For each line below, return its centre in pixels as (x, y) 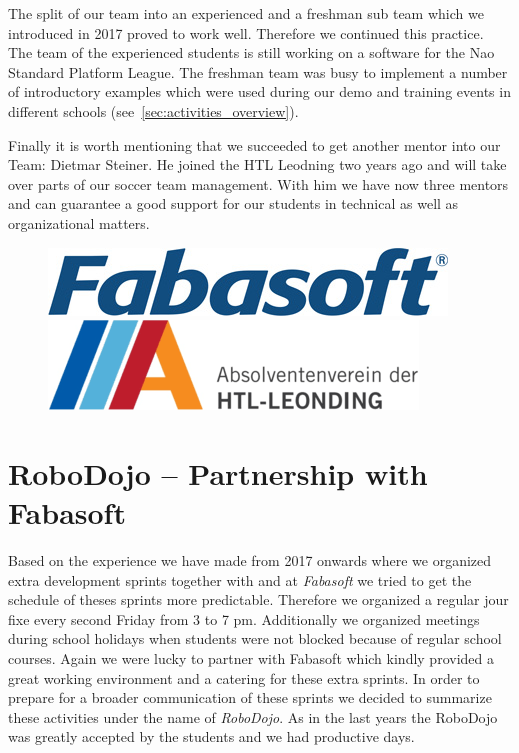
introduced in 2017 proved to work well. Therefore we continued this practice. (246, 32)
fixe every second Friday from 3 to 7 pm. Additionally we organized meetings (244, 618)
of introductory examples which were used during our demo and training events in (259, 91)
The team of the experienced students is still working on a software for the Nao (251, 52)
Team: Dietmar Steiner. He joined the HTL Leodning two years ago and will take (257, 164)
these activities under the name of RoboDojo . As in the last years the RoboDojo (253, 716)
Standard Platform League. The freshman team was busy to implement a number (258, 71)
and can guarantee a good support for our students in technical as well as (233, 203)
